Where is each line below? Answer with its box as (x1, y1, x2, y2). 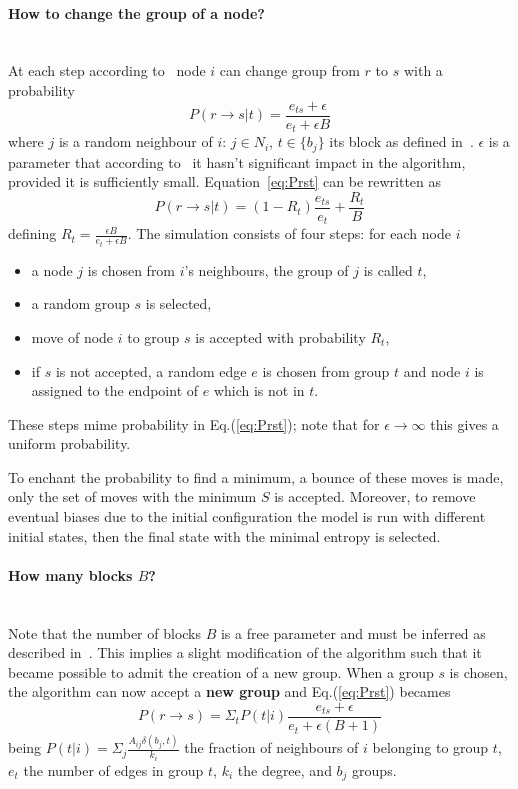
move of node (31, 326, 114, 347)
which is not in (213, 380, 305, 401)
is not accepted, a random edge (55, 360, 247, 381)
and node (403, 360, 461, 381)
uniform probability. (8, 433, 131, 454)
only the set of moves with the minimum (8, 486, 257, 507)
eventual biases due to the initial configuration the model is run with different (8, 506, 486, 527)
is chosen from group (262, 360, 390, 381)
